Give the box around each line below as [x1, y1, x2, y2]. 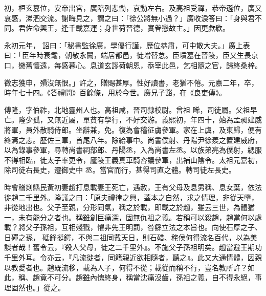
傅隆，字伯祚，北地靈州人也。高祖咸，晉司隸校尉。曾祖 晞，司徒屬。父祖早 [4, 104, 257, 115]
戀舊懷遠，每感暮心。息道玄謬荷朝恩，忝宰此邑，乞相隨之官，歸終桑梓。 [18, 59, 262, 70]
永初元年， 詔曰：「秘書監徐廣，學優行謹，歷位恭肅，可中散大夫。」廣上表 [4, 39, 250, 50]
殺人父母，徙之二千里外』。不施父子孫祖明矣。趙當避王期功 [64, 242, 262, 252]
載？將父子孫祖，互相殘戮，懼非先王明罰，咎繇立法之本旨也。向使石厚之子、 [4, 222, 262, 232]
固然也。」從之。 [11, 282, 65, 292]
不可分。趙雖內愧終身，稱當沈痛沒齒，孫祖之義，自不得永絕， [47, 272, 255, 283]
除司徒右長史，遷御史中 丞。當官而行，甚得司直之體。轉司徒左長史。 [4, 164, 236, 175]
